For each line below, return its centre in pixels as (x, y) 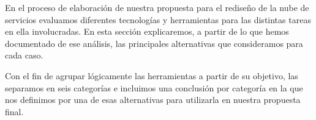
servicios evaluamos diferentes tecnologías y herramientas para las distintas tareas (158, 19)
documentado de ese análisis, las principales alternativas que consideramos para (154, 43)
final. (14, 111)
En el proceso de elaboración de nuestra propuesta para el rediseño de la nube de (157, 7)
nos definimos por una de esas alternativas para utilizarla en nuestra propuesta (153, 100)
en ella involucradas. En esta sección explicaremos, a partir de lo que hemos (147, 31)
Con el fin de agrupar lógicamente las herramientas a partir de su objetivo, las (152, 75)
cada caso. (24, 55)
